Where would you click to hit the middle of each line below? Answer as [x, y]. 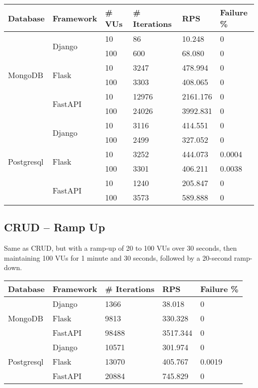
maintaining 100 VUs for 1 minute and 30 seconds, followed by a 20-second [118, 257]
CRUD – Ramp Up [55, 227]
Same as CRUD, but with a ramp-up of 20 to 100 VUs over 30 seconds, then [121, 248]
